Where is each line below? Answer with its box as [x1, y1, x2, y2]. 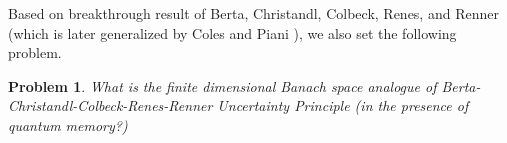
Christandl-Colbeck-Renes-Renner [8, 95, 213, 116]
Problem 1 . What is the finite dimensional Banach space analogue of [8, 75, 437, 96]
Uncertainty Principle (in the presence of [217, 95, 469, 116]
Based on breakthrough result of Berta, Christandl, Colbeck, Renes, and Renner [8, 3, 499, 23]
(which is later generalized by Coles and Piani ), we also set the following [8, 22, 457, 43]
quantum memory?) [8, 114, 128, 135]
